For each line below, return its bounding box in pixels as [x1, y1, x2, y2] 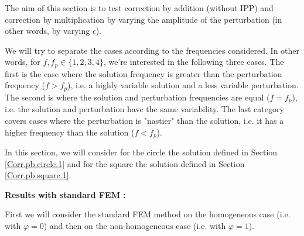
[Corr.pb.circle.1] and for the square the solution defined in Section [5, 157, 245, 169]
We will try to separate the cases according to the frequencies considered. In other [5, 44, 300, 56]
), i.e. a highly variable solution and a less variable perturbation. [67, 79, 299, 91]
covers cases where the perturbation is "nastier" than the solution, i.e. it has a [5, 114, 284, 126]
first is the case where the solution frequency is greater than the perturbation [5, 67, 282, 79]
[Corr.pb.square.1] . [5, 169, 71, 181]
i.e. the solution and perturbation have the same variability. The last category [5, 103, 284, 115]
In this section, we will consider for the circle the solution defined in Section [5, 145, 278, 158]
